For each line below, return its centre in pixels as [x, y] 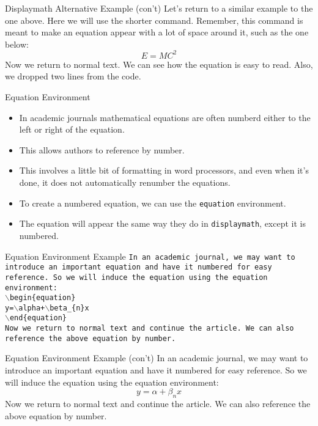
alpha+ [32, 308]
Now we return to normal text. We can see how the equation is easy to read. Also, [159, 64]
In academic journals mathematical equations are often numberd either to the [165, 117]
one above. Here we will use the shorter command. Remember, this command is [154, 20]
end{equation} [38, 318]
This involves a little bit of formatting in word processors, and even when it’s [164, 170]
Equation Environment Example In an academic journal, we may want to [150, 256]
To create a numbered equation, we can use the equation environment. [153, 203]
